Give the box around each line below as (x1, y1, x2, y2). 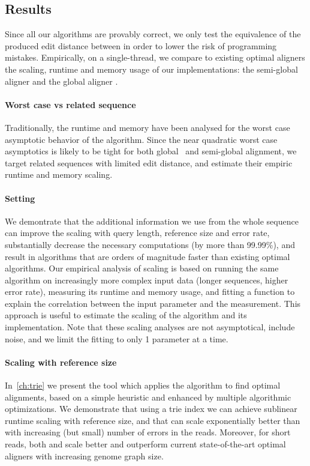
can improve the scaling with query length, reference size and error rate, (5, 226, 270, 239)
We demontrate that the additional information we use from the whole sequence (5, 214, 299, 227)
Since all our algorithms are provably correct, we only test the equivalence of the (5, 28, 301, 40)
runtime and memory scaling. (5, 168, 113, 181)
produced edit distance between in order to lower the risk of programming (5, 39, 277, 52)
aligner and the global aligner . (5, 74, 118, 87)
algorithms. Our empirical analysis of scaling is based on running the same (5, 262, 279, 274)
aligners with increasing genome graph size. (5, 449, 164, 462)
